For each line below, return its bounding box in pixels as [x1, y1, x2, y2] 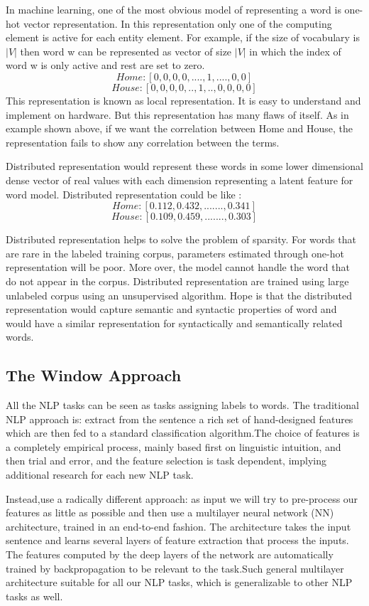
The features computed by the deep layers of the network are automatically [6, 547, 334, 562]
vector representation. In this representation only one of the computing [23, 16, 332, 31]
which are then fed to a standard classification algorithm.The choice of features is [6, 425, 360, 440]
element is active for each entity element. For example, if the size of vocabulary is [6, 30, 360, 45]
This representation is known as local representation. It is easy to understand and [6, 92, 361, 107]
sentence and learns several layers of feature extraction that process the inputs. [6, 533, 349, 548]
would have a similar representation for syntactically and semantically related [6, 315, 343, 330]
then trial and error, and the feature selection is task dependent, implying [6, 453, 326, 468]
